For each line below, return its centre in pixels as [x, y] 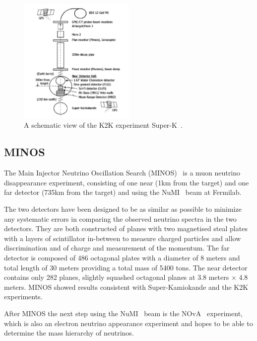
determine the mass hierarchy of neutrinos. [69, 333]
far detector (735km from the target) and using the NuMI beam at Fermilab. [123, 192]
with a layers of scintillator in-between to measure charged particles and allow [123, 238]
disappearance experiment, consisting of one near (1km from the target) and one [127, 182]
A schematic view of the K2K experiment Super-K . [103, 125]
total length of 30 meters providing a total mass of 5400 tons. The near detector [126, 267]
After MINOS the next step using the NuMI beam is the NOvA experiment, [123, 313]
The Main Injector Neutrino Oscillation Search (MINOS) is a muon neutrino [122, 173]
